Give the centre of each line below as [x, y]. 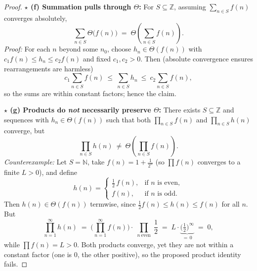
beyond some [79, 49]
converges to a [219, 162]
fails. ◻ [16, 264]
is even [168, 183]
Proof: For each [27, 49]
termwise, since [113, 204]
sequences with [26, 119]
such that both [128, 119]
